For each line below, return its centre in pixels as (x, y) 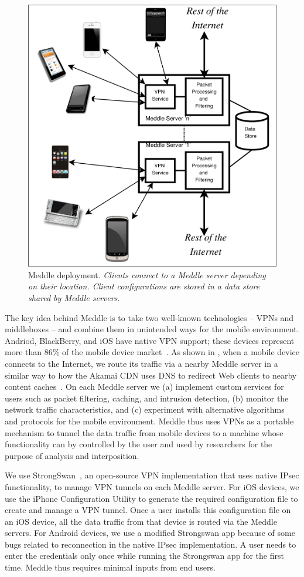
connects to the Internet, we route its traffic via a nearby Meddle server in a (141, 363)
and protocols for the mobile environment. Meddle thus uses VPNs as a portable (149, 421)
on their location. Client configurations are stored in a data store (144, 286)
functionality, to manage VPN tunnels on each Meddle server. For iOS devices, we (152, 486)
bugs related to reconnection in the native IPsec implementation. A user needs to (151, 544)
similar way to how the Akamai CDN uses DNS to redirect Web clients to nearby (151, 375)
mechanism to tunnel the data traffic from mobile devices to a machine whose (144, 432)
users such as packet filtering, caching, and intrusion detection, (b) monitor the (147, 398)
